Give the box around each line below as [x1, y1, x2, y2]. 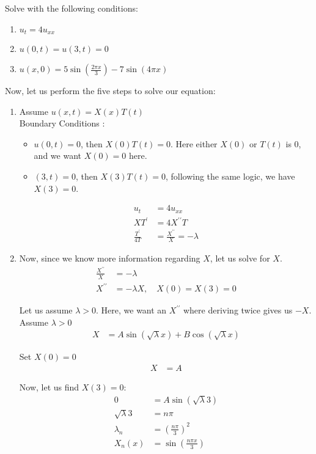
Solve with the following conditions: [5, 2, 138, 14]
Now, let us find [19, 381, 79, 394]
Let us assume [19, 304, 73, 317]
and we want [34, 149, 81, 162]
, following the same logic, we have [165, 170, 295, 183]
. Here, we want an [96, 304, 167, 317]
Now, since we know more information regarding [19, 252, 200, 265]
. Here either [170, 137, 218, 150]
